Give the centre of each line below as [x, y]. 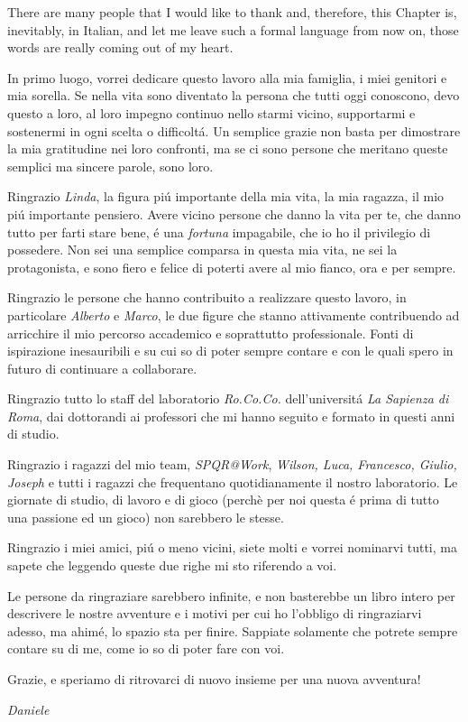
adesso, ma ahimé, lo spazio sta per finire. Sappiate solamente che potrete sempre [233, 630]
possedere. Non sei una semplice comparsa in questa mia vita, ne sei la [202, 250]
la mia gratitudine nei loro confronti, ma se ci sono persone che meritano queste [228, 148]
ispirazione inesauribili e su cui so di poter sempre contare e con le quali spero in [230, 351]
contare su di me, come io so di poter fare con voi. [146, 648]
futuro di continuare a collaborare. [102, 368]
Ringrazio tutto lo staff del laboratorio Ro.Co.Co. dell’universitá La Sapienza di [228, 398]
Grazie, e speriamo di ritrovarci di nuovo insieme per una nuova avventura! [214, 679]
